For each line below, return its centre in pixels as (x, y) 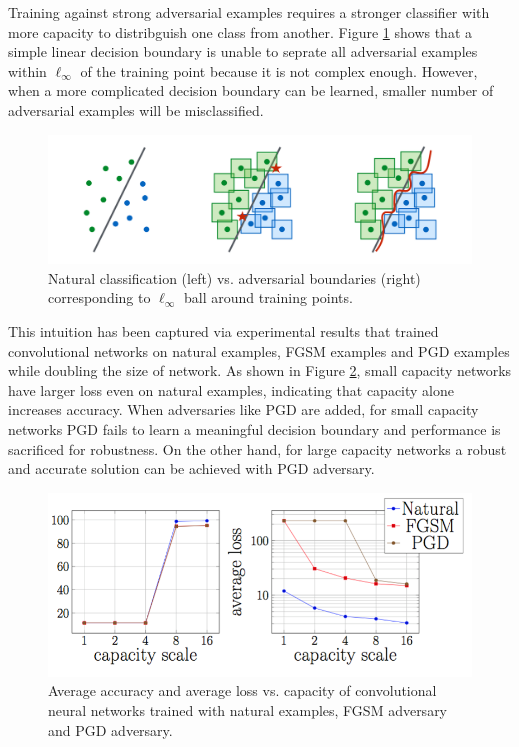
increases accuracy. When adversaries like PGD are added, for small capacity (243, 409)
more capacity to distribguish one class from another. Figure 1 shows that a (240, 31)
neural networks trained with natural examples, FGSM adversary (248, 709)
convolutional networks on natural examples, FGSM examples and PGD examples (259, 350)
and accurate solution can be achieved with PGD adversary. (191, 468)
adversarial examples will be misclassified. (136, 109)
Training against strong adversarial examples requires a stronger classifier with (249, 12)
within (27, 70)
